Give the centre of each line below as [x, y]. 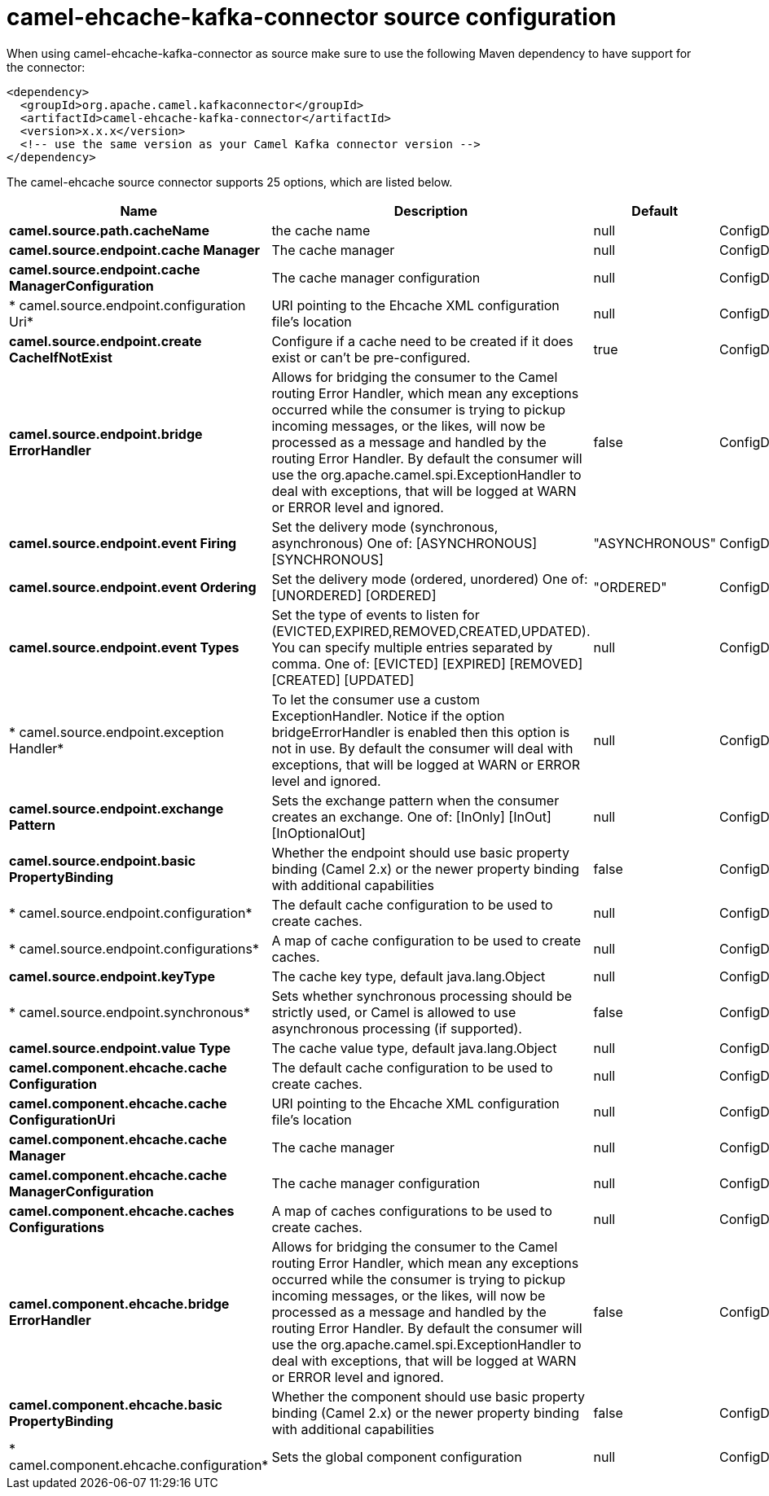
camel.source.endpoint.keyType [112, 976]
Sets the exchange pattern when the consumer [415, 800]
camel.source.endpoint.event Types [124, 647]
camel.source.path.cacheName [109, 230]
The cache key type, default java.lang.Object [409, 976]
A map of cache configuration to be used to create [426, 940]
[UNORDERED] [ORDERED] [354, 595]
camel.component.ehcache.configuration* [139, 1465]
